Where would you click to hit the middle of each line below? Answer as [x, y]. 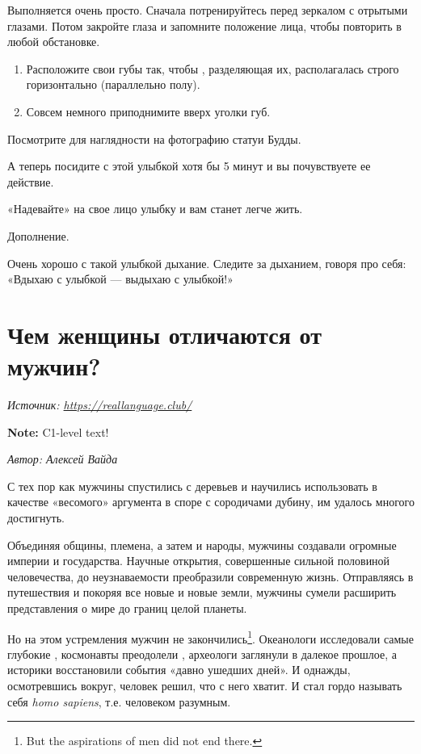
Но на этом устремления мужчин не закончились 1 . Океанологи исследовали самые [210, 637]
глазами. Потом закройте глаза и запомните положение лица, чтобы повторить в [204, 25]
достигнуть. [36, 517]
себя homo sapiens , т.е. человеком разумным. [119, 701]
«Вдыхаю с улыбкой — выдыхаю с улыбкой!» [120, 279]
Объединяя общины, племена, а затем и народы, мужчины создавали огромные [202, 545]
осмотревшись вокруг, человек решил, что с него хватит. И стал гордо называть [205, 685]
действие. [31, 181]
